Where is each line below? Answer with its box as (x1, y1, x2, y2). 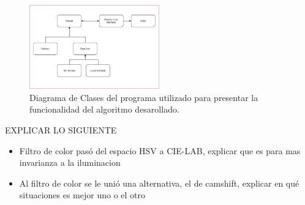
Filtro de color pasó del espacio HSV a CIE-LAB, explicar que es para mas (19, 144, 301, 157)
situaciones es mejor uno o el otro (19, 188, 146, 201)
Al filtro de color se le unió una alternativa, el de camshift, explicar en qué (19, 176, 299, 189)
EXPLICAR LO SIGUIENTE (5, 123, 117, 136)
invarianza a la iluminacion (19, 156, 121, 169)
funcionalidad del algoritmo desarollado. (29, 103, 179, 116)
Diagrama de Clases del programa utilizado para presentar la (29, 91, 258, 103)
